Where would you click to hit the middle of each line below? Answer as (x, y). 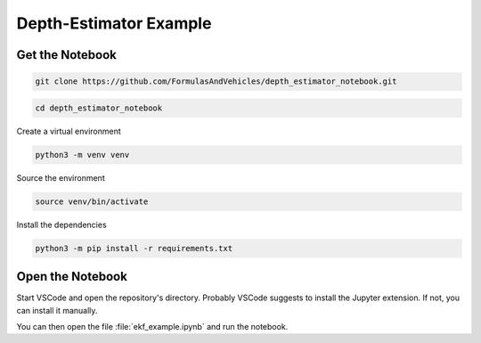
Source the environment (61, 177)
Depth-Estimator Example (114, 23)
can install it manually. (57, 310)
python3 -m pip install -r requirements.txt (134, 248)
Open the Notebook (72, 277)
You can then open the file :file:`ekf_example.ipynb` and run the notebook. (152, 326)
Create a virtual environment (69, 131)
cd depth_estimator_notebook (99, 108)
